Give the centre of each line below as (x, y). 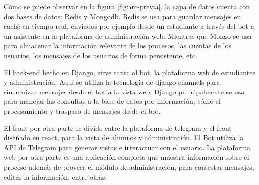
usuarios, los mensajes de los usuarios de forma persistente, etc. (101, 55)
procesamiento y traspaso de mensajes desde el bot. (82, 111)
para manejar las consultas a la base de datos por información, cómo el (112, 101)
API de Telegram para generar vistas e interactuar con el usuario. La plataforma (127, 147)
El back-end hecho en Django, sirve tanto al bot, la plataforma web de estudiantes (129, 72)
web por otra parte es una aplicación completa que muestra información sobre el (127, 157)
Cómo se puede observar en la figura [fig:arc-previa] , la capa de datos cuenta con (127, 6)
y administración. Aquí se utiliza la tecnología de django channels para (112, 82)
